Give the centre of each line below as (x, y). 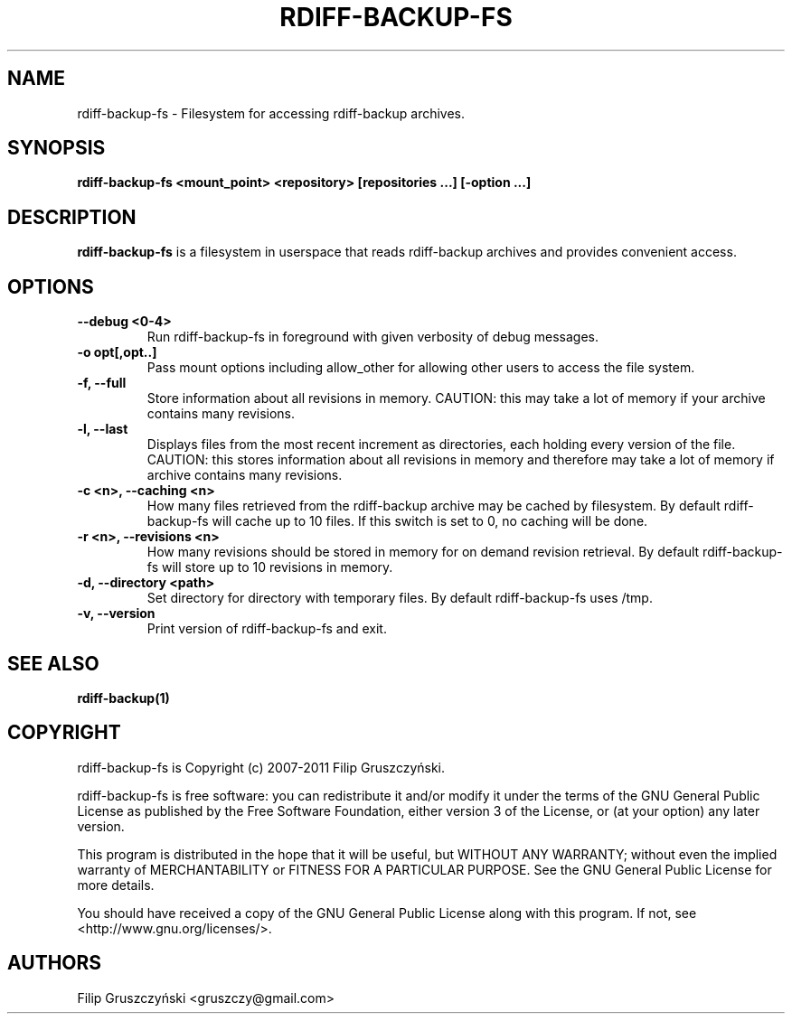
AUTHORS (55, 963)
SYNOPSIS (57, 148)
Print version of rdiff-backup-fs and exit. (267, 629)
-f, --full (102, 383)
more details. (116, 885)
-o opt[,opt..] (117, 352)
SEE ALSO (53, 663)
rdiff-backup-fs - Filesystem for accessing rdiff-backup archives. (271, 113)
